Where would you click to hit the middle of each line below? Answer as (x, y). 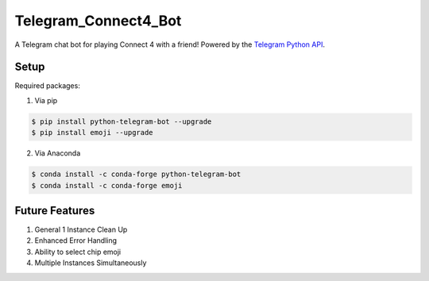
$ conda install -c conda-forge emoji (107, 185)
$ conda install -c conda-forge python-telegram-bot (136, 174)
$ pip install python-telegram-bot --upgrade (122, 121)
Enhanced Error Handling (76, 241)
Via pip (46, 100)
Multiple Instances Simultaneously (91, 263)
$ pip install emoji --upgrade (93, 133)
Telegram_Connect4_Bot (98, 21)
